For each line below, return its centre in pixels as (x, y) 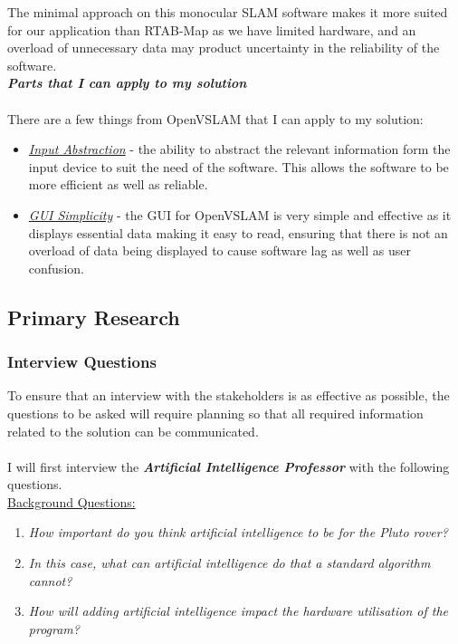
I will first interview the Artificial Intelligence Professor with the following (229, 466)
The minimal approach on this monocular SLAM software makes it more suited (228, 12)
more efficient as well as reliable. (118, 184)
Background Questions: (72, 501)
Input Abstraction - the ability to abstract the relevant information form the (239, 149)
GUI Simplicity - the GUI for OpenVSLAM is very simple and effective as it (240, 214)
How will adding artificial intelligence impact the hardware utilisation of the (239, 611)
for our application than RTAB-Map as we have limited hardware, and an (212, 29)
